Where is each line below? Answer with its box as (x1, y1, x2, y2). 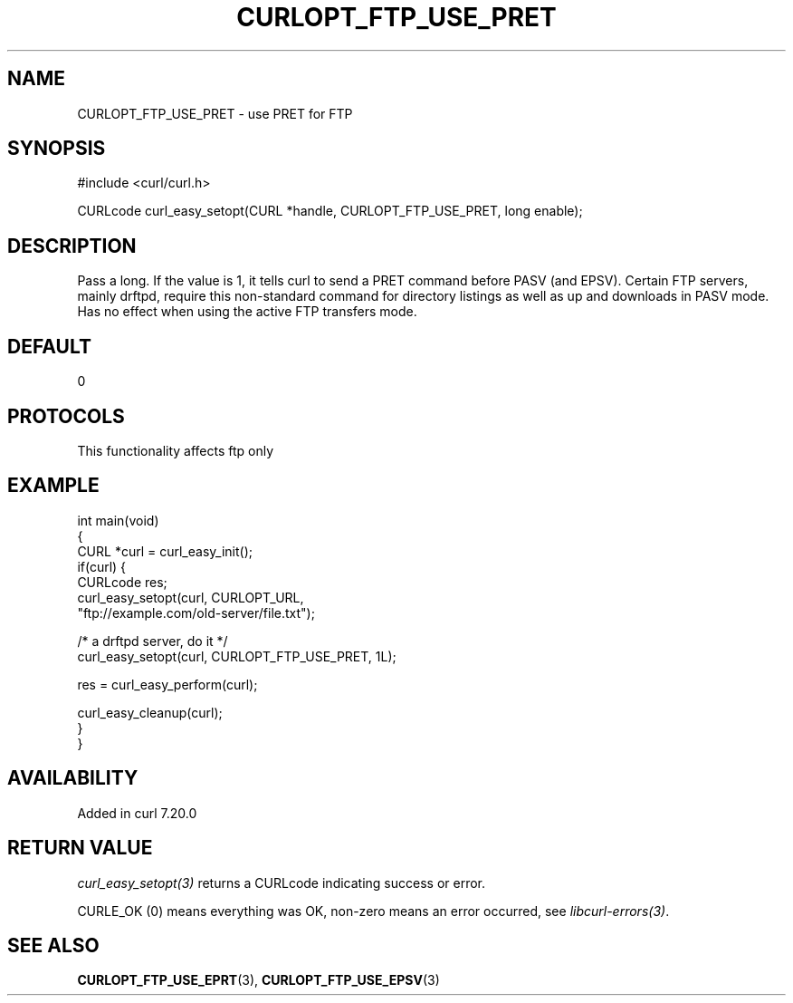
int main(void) (77, 512, 159, 528)
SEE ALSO (7, 933, 100, 957)
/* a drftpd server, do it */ (77, 632, 228, 649)
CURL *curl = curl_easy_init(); (77, 543, 253, 559)
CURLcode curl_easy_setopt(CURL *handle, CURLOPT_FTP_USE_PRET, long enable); (77, 203, 583, 219)
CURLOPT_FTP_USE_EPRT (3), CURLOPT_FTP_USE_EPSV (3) (77, 972, 440, 989)
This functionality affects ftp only (77, 442, 274, 458)
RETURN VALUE (7, 836, 153, 860)
